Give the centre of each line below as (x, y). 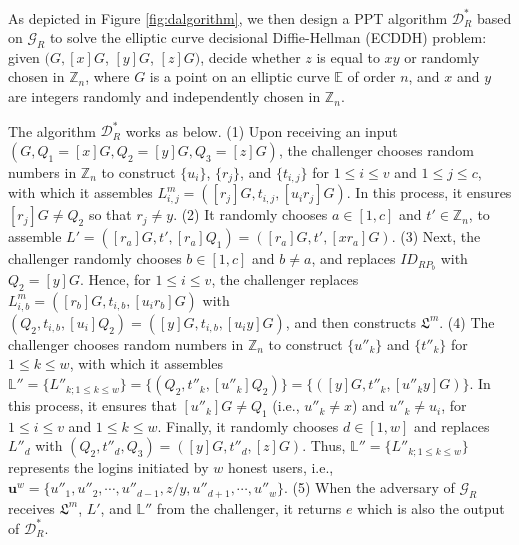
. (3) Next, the (436, 236)
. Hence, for (115, 279)
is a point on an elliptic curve (239, 76)
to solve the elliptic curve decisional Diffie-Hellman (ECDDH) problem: (268, 37)
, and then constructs (350, 321)
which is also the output (431, 507)
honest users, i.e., (280, 467)
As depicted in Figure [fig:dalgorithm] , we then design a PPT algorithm (228, 17)
